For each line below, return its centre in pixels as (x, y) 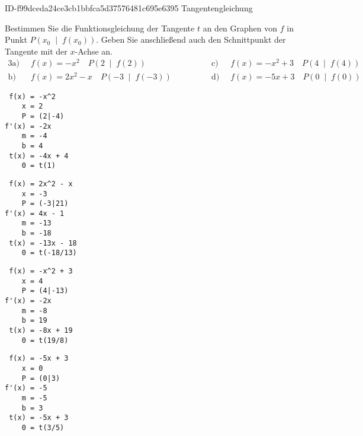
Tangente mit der (36, 51)
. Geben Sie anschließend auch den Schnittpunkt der (191, 39)
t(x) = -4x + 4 (39, 156)
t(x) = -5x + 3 (39, 418)
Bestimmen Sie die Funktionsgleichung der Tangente (100, 28)
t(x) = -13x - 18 (43, 243)
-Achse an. (94, 51)
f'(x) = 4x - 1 (35, 213)
